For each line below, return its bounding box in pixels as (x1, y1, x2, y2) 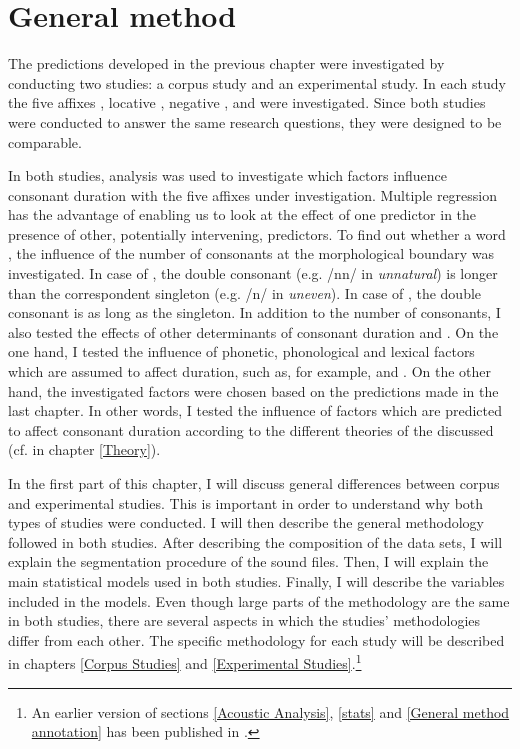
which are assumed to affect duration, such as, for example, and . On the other (8, 361, 492, 382)
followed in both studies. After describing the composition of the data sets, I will (8, 531, 503, 552)
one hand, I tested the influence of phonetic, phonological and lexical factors (8, 341, 475, 362)
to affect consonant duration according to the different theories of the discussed (8, 419, 494, 440)
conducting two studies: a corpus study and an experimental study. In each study (8, 72, 506, 93)
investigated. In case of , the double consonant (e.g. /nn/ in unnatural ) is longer (8, 263, 498, 284)
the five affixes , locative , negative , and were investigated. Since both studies (8, 92, 486, 113)
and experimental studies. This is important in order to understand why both (8, 492, 484, 513)
